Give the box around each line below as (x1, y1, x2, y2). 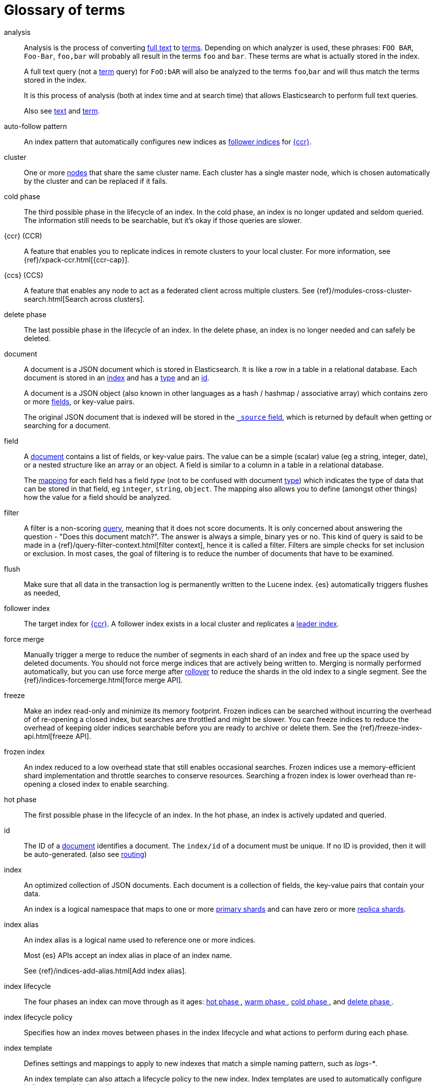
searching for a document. (24, 421, 110, 430)
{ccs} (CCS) (4, 270, 43, 279)
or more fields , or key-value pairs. (24, 397, 135, 406)
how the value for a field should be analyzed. (24, 492, 171, 501)
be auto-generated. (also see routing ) (24, 849, 147, 858)
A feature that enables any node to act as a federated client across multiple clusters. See (24, 286, 315, 295)
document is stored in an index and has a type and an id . (24, 373, 210, 382)
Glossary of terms (4, 1, 125, 18)
